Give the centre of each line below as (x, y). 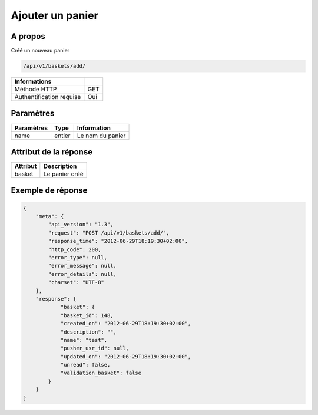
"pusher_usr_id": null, (95, 348)
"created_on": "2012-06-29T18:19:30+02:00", (126, 324)
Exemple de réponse (49, 191)
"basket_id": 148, (87, 315)
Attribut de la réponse (52, 152)
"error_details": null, (82, 274)
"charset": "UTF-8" (76, 282)
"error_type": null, (78, 258)
